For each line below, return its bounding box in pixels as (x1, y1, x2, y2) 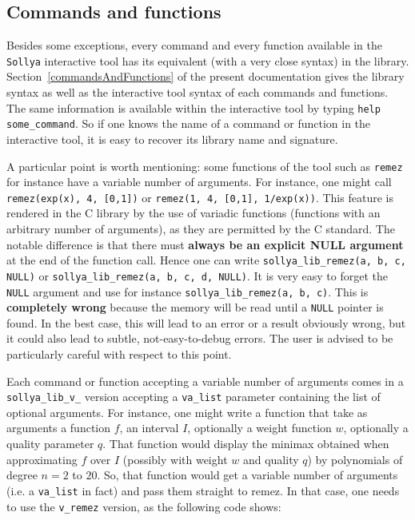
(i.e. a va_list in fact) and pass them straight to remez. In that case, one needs (6, 482, 400, 498)
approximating (6, 451, 78, 467)
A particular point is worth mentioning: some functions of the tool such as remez (6, 157, 403, 174)
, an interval (119, 419, 179, 436)
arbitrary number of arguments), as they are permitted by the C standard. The (6, 220, 395, 237)
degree (6, 466, 38, 483)
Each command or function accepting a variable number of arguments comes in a (6, 372, 404, 389)
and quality (242, 451, 299, 467)
